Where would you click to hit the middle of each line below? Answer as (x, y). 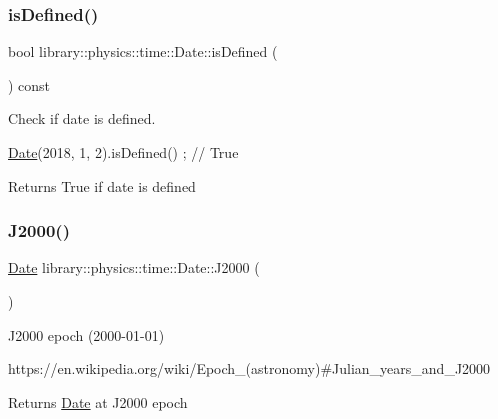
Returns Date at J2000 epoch (98, 401)
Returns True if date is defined (102, 185)
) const (29, 84)
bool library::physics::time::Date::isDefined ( (143, 51)
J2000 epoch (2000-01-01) (86, 334)
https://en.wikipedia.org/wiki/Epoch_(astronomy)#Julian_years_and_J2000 (249, 368)
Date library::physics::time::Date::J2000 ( (134, 267)
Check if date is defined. (82, 118)
